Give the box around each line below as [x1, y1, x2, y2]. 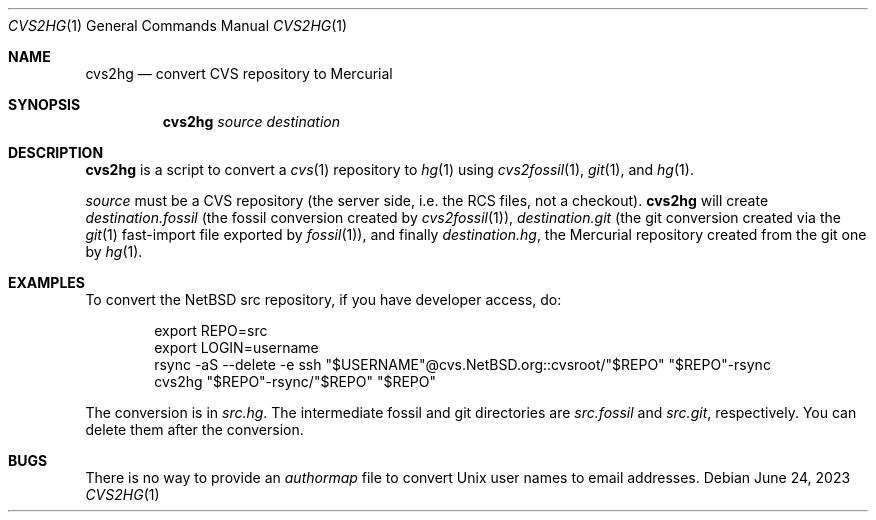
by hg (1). [85, 243, 143, 260]
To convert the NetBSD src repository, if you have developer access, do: [85, 291, 562, 308]
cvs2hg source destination [162, 113, 341, 130]
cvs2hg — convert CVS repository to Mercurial [85, 65, 393, 82]
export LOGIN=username [154, 339, 319, 356]
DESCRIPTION [8, 144, 104, 161]
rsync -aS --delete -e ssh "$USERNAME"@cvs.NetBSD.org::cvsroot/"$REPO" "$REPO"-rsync [154, 356, 771, 373]
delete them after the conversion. [85, 421, 304, 438]
